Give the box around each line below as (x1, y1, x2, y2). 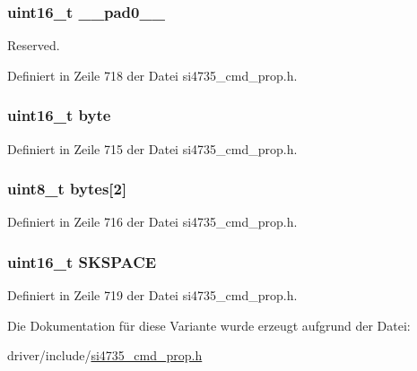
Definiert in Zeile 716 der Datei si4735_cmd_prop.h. (7, 212, 298, 231)
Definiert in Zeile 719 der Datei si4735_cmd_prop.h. (7, 286, 298, 305)
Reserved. (7, 36, 60, 55)
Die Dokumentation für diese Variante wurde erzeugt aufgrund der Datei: (7, 315, 411, 334)
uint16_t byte (7, 104, 111, 126)
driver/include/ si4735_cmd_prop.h (7, 346, 203, 365)
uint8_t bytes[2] (7, 177, 127, 200)
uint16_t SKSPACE (7, 250, 157, 272)
